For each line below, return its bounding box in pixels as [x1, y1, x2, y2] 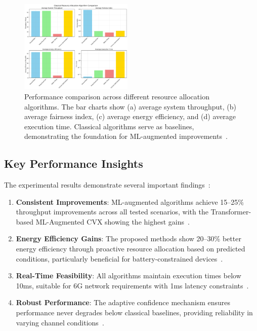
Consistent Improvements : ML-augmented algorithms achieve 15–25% [16, 196, 244, 207]
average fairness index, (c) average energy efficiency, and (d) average [24, 111, 236, 122]
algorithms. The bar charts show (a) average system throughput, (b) [24, 101, 237, 112]
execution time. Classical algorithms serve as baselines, [24, 121, 194, 131]
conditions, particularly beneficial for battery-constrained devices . [16, 253, 223, 264]
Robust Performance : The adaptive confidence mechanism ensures [16, 297, 230, 308]
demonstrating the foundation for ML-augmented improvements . [24, 131, 228, 141]
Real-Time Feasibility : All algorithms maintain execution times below [16, 270, 241, 281]
